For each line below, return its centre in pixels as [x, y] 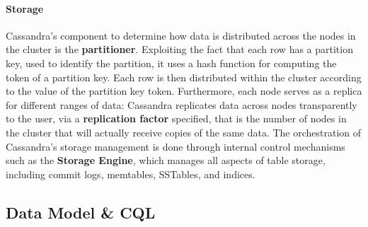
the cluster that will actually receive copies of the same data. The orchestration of [184, 132]
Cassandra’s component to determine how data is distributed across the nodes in [181, 35]
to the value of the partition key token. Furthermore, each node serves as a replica [184, 91]
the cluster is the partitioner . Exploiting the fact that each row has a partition [179, 49]
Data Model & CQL [81, 212]
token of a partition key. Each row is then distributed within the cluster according [184, 77]
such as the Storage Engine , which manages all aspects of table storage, [166, 160]
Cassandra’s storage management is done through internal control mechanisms [176, 146]
